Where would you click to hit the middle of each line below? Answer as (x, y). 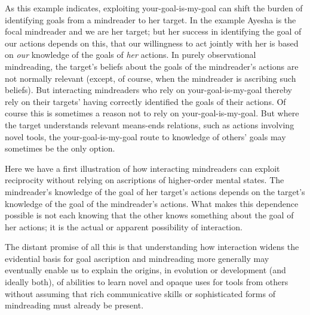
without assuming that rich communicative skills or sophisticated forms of (140, 293)
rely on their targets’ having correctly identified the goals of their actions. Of (145, 101)
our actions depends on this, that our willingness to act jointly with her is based (152, 43)
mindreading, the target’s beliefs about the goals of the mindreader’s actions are (152, 66)
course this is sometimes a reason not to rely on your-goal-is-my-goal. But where (152, 113)
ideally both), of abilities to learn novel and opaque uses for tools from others (147, 282)
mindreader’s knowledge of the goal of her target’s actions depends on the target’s (155, 191)
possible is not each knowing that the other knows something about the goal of (149, 215)
